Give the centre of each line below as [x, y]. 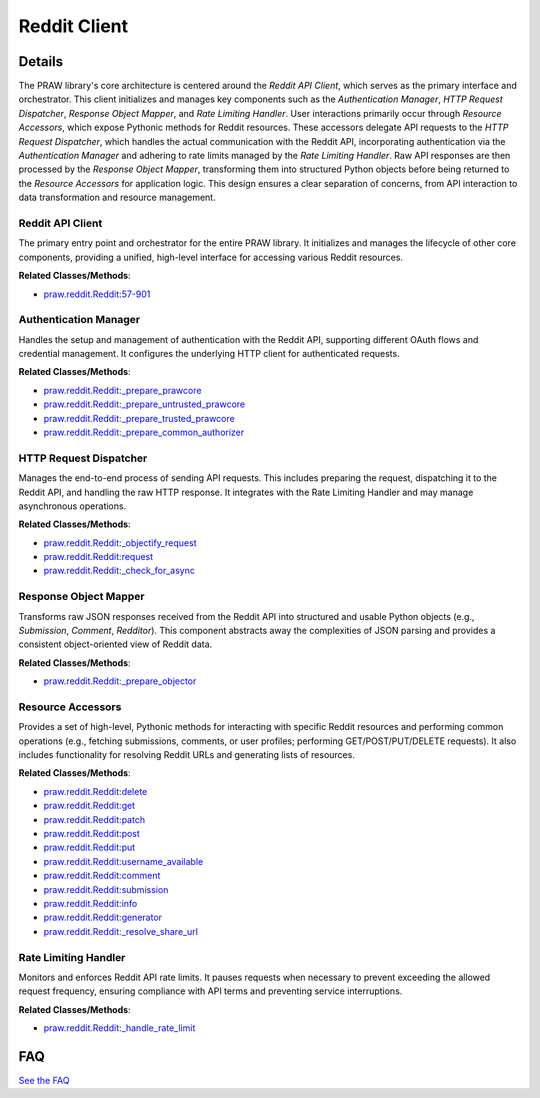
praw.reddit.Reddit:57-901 [97, 294]
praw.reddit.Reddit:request [98, 557]
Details [41, 61]
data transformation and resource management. [117, 197]
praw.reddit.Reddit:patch [94, 819]
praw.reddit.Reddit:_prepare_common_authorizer [144, 432]
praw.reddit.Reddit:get [89, 806]
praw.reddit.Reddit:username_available [123, 861]
